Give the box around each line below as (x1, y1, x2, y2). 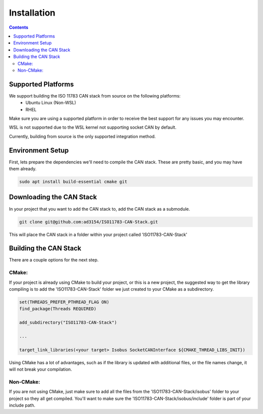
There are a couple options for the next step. (9, 257, 99, 263)
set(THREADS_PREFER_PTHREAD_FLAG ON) (19, 299, 110, 305)
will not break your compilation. (9, 366, 73, 373)
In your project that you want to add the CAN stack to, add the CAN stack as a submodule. (9, 206, 190, 212)
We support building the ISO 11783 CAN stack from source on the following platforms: (9, 93, 181, 99)
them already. (9, 166, 37, 172)
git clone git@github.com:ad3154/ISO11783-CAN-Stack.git (19, 219, 158, 224)
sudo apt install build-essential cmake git (19, 179, 128, 185)
